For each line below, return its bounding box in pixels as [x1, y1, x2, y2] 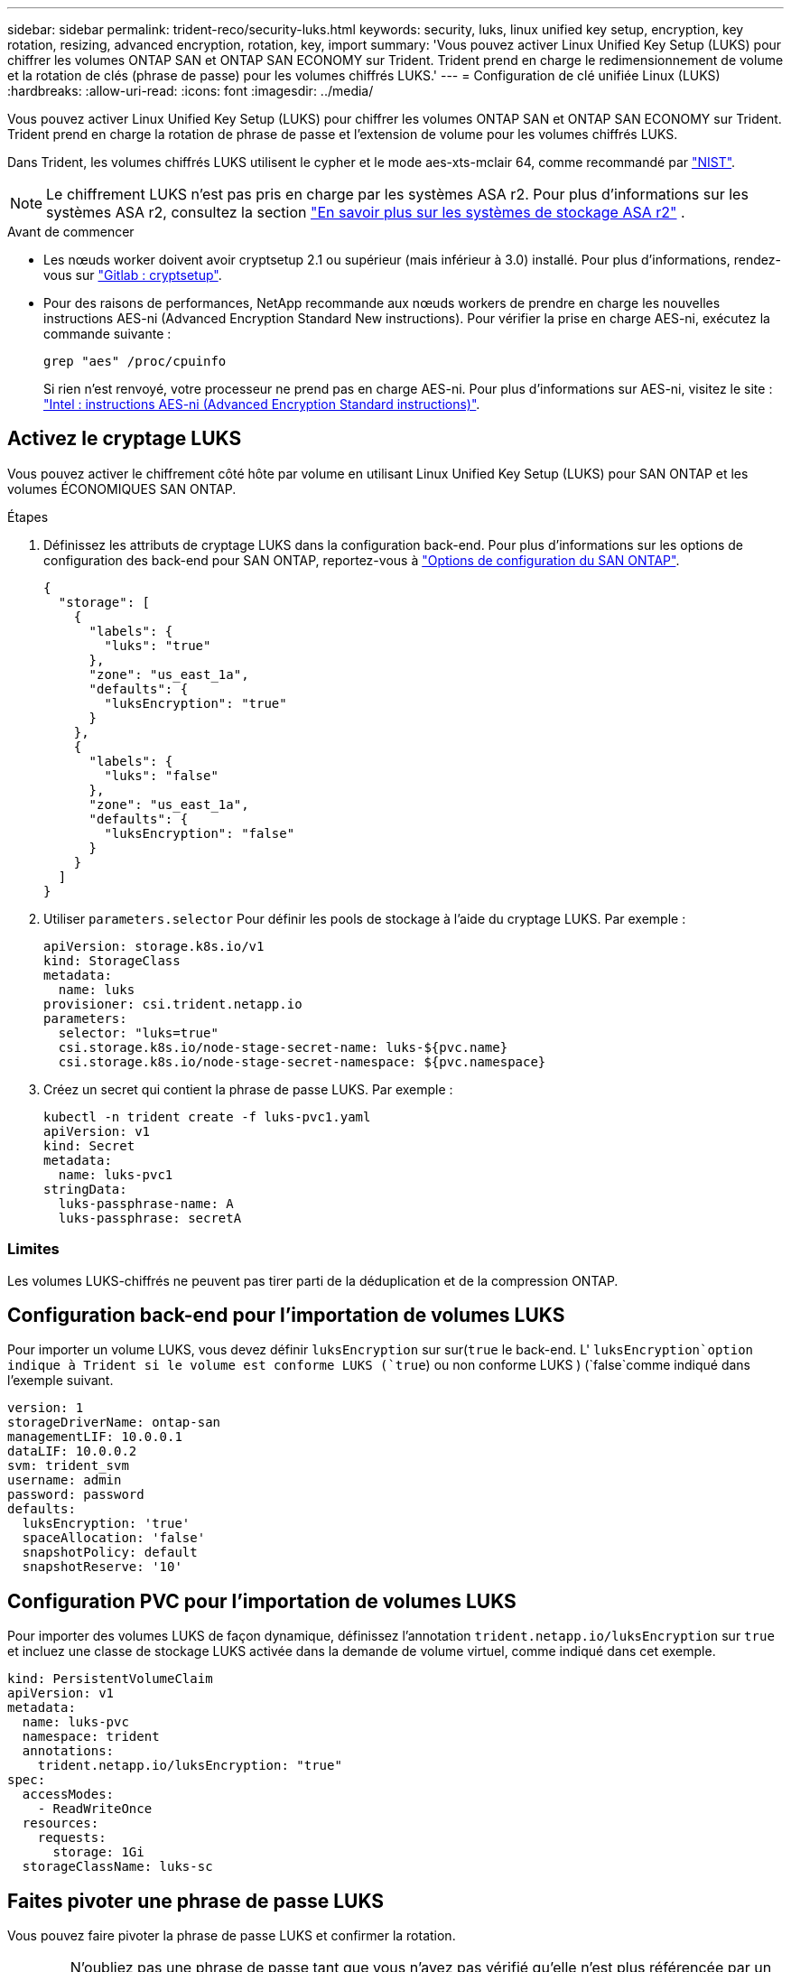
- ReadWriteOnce [37, 1801, 153, 1817]
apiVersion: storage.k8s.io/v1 [43, 938, 265, 953]
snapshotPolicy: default [22, 1545, 198, 1560]
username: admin [7, 1473, 122, 1488]
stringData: [43, 1181, 127, 1196]
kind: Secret [43, 1138, 135, 1153]
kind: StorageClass [43, 953, 181, 968]
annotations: [22, 1744, 115, 1759]
